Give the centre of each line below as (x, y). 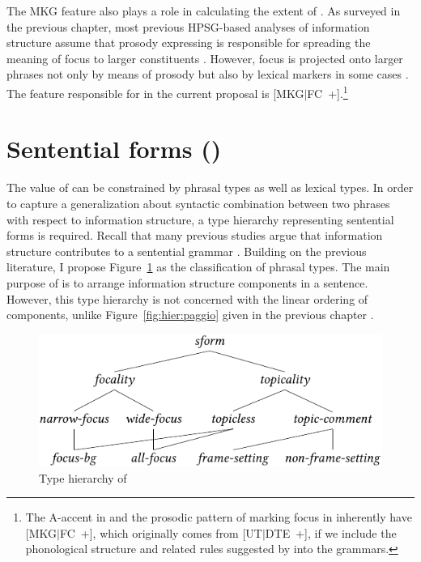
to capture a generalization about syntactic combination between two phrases (198, 203)
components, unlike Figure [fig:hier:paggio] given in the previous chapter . (190, 315)
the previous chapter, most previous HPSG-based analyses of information (188, 26)
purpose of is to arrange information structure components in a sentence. (187, 282)
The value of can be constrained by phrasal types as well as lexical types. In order (210, 187)
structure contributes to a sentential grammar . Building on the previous (187, 251)
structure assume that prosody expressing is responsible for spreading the (189, 43)
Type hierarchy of (83, 477)
